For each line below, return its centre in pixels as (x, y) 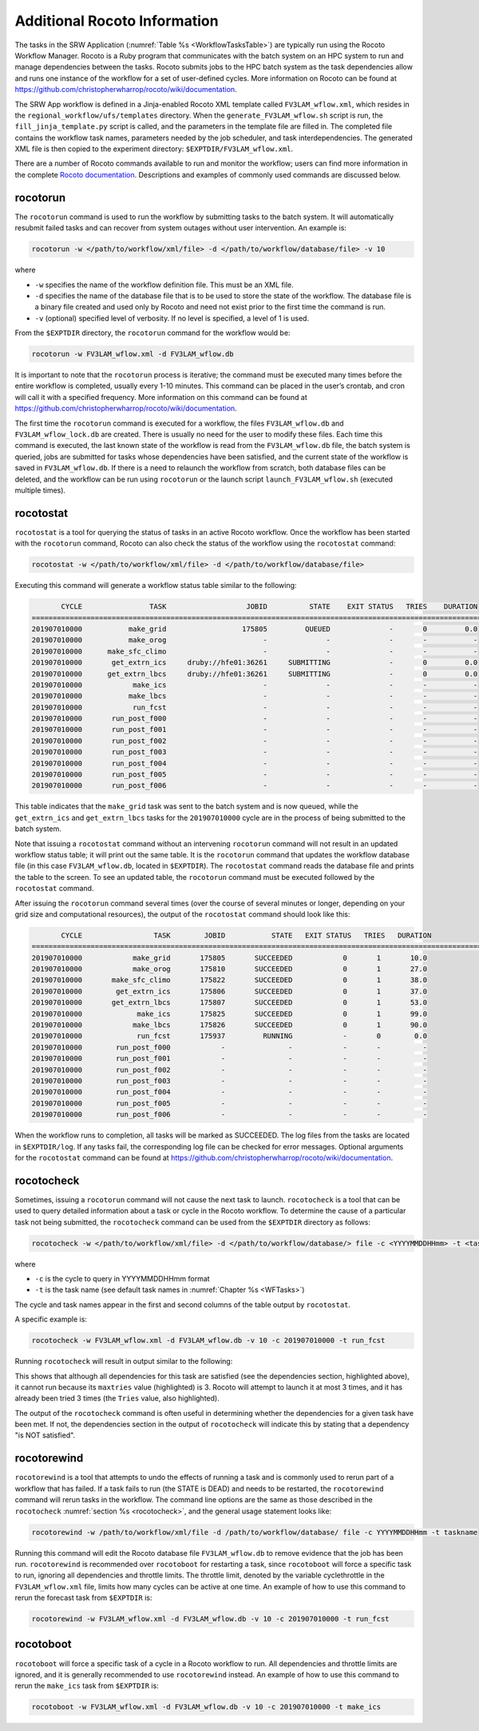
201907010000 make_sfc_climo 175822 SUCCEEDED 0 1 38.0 (229, 980)
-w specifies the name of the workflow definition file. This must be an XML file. (164, 285)
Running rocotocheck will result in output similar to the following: (124, 1361)
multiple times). (40, 490)
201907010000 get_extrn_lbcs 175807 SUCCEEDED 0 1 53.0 (229, 1003)
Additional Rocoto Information (117, 21)
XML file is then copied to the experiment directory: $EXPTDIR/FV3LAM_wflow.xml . (154, 149)
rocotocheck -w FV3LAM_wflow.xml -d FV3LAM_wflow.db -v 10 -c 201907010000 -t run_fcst (208, 1341)
